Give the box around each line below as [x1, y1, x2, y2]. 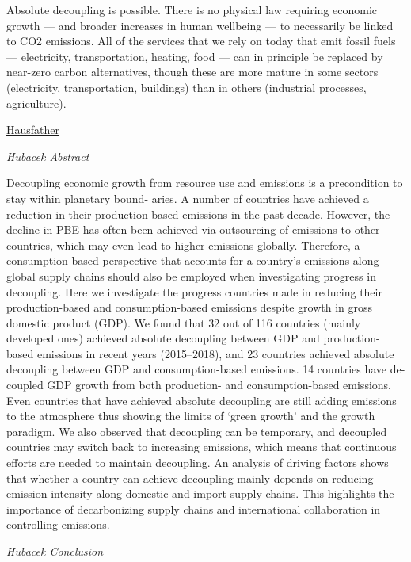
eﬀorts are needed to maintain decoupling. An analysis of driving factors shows [6, 454, 389, 471]
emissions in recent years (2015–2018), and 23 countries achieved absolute [36, 345, 394, 361]
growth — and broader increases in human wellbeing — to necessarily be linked [6, 17, 394, 33]
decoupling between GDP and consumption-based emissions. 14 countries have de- [6, 361, 405, 377]
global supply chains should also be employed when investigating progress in [6, 267, 376, 284]
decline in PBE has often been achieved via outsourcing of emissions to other [6, 221, 380, 238]
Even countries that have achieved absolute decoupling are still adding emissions [6, 392, 397, 408]
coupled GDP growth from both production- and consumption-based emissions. [6, 377, 391, 393]
